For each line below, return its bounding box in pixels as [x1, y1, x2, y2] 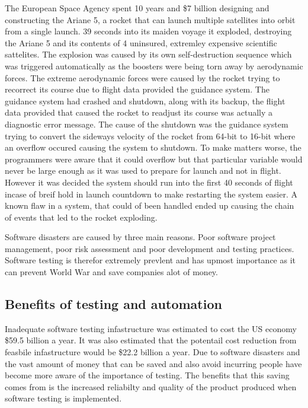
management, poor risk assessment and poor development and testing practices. [5, 242, 294, 254]
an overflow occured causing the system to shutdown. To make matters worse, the [5, 141, 301, 154]
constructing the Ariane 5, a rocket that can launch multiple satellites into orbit [5, 13, 296, 26]
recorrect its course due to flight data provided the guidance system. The [5, 83, 269, 95]
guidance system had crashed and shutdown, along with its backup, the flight [5, 94, 285, 107]
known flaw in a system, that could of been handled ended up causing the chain [5, 199, 294, 212]
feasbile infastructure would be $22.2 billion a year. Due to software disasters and [5, 346, 300, 358]
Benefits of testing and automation [5, 295, 222, 313]
